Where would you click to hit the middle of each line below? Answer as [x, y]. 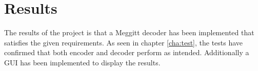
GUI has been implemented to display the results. [82, 62]
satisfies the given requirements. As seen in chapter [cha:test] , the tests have [124, 42]
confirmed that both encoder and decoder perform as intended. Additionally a [127, 52]
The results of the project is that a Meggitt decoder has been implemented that [129, 32]
